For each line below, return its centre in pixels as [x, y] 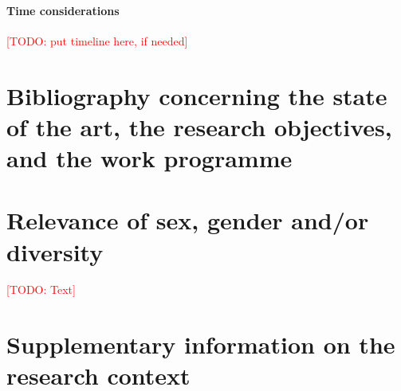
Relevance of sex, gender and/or [188, 220]
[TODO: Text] [41, 289]
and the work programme [149, 157]
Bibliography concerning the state [197, 95]
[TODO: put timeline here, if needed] [97, 40]
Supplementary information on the [201, 344]
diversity [55, 251]
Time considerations [63, 10]
